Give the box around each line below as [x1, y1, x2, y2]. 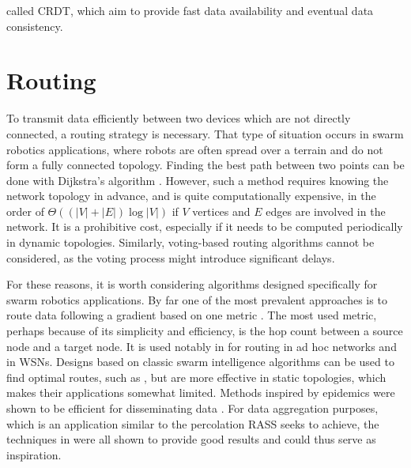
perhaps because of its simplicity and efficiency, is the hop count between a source [6, 323, 403, 339]
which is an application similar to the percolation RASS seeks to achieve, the [6, 415, 379, 432]
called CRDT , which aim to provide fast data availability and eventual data [6, 2, 374, 18]
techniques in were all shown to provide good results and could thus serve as [6, 431, 376, 447]
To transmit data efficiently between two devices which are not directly [6, 110, 351, 126]
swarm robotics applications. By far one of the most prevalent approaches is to [6, 291, 387, 308]
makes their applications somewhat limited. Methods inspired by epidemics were [6, 384, 395, 401]
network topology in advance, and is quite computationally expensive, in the [6, 187, 376, 204]
